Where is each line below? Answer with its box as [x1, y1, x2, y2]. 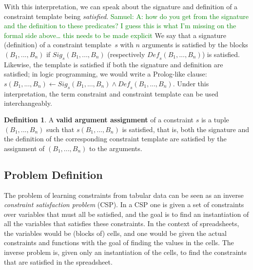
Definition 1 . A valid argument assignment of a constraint [4, 114, 194, 124]
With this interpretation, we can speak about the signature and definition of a [4, 1, 238, 11]
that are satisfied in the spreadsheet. [4, 256, 113, 267]
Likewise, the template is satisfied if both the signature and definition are [4, 59, 223, 69]
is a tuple [201, 114, 229, 124]
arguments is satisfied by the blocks [142, 39, 248, 50]
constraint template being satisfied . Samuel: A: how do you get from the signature [4, 11, 249, 21]
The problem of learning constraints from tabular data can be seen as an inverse [4, 190, 244, 200]
